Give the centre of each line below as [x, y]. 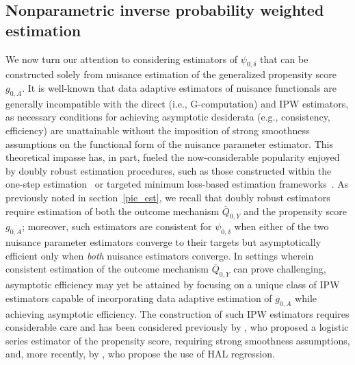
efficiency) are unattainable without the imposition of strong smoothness [158, 130]
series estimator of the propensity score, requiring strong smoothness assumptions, [178, 340]
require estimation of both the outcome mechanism [113, 211]
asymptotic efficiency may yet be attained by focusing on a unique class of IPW [173, 285]
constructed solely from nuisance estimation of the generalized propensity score [171, 74]
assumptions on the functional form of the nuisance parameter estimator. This [169, 143]
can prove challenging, [280, 269]
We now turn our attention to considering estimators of [122, 59]
